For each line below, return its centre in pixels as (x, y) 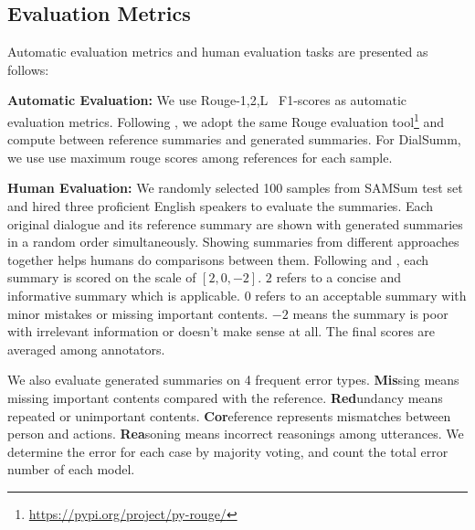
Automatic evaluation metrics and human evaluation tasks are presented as (218, 52)
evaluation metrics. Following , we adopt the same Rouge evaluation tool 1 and (226, 120)
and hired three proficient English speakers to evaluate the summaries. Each (221, 206)
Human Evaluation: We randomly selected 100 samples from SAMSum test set (235, 188)
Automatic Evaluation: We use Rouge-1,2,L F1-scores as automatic (207, 100)
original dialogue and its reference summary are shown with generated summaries (235, 223)
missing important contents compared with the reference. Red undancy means (225, 397)
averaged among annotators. (86, 349)
